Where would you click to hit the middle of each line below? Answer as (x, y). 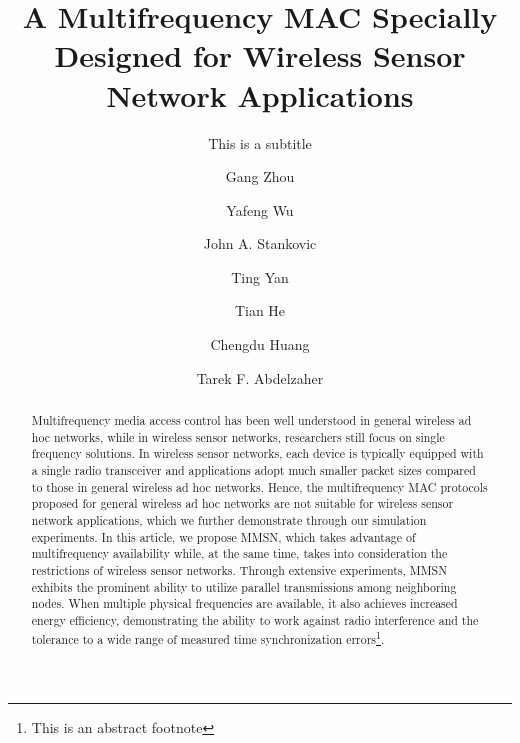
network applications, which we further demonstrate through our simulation (229, 519)
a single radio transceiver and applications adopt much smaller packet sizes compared (253, 470)
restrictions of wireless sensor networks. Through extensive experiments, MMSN (239, 569)
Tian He (260, 310)
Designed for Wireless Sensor (260, 55)
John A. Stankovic (260, 243)
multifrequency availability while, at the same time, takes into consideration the (239, 553)
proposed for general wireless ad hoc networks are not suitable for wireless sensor (242, 503)
